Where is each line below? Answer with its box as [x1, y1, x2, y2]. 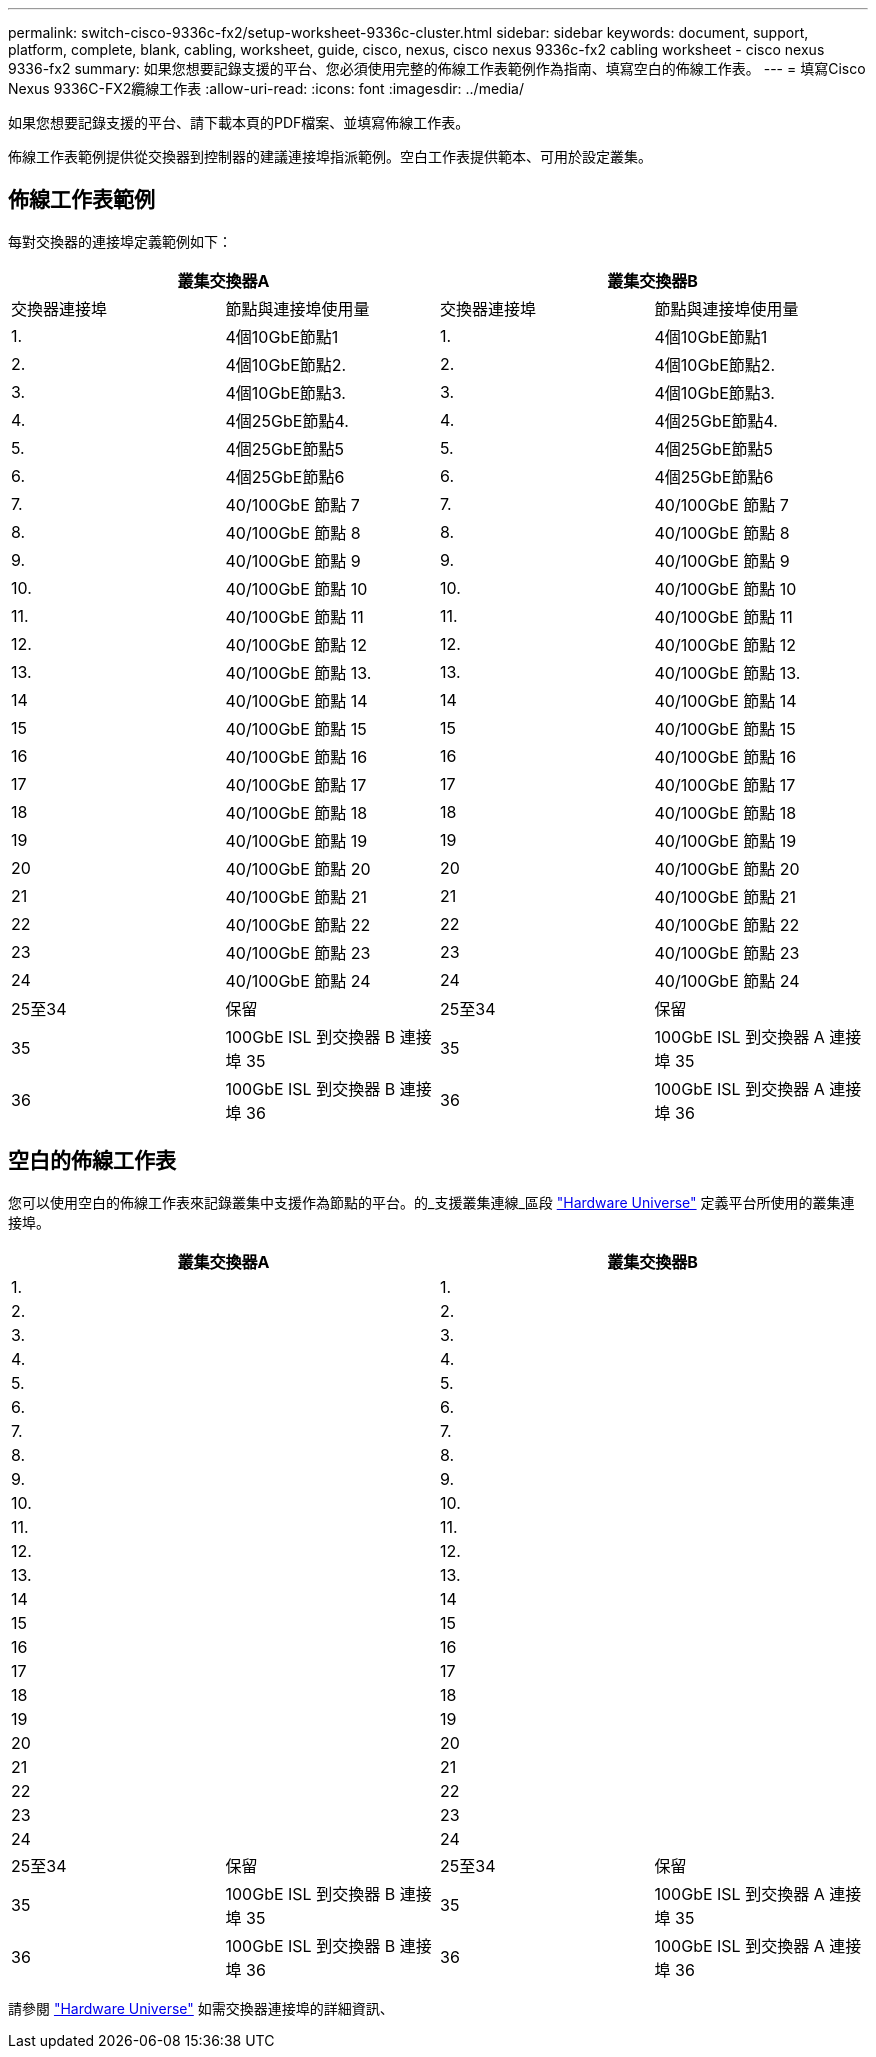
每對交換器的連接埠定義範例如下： [8, 232, 232, 250]
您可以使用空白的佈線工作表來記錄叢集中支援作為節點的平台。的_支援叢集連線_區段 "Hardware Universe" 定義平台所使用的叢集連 [8, 1193, 855, 1211]
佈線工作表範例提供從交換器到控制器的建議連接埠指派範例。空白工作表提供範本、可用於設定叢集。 [8, 148, 652, 165]
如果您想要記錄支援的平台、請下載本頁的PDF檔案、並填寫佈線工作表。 [8, 114, 470, 131]
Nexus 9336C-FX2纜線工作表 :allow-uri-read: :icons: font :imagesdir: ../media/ [8, 80, 524, 97]
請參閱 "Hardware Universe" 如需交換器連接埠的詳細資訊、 [8, 1999, 394, 2017]
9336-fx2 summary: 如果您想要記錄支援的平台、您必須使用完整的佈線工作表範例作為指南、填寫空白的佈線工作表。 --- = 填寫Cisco [8, 60, 866, 77]
